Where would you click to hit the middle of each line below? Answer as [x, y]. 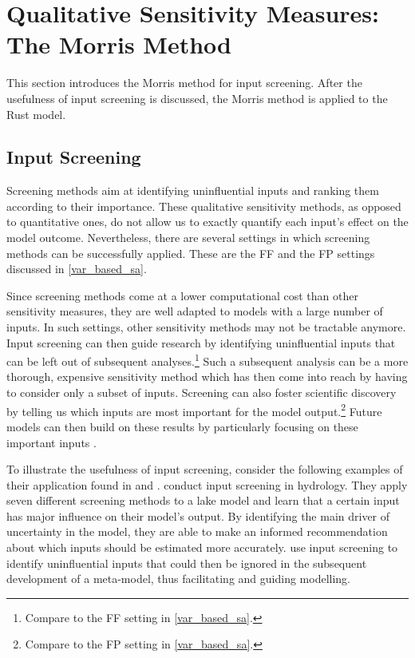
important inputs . [51, 442]
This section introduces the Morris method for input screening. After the [184, 83]
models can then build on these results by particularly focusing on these [182, 426]
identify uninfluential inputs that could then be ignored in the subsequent [187, 563]
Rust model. [36, 114]
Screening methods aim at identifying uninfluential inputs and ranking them [193, 190]
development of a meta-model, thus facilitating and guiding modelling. [179, 579]
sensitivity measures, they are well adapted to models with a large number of [195, 311]
